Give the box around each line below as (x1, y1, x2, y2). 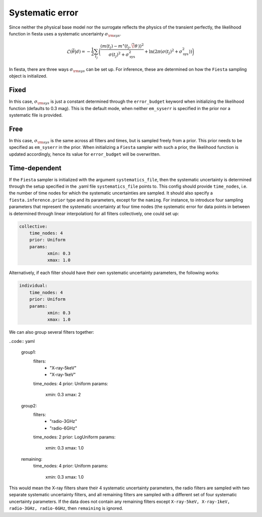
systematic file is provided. (9, 112, 63, 118)
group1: (21, 349, 36, 355)
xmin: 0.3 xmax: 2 (45, 392, 81, 398)
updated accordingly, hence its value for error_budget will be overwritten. (9, 151, 161, 157)
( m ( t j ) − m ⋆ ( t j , (100, 43, 131, 50)
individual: (19, 283, 48, 289)
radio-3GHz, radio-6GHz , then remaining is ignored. (9, 505, 123, 511)
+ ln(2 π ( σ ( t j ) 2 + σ (144, 48, 183, 55)
